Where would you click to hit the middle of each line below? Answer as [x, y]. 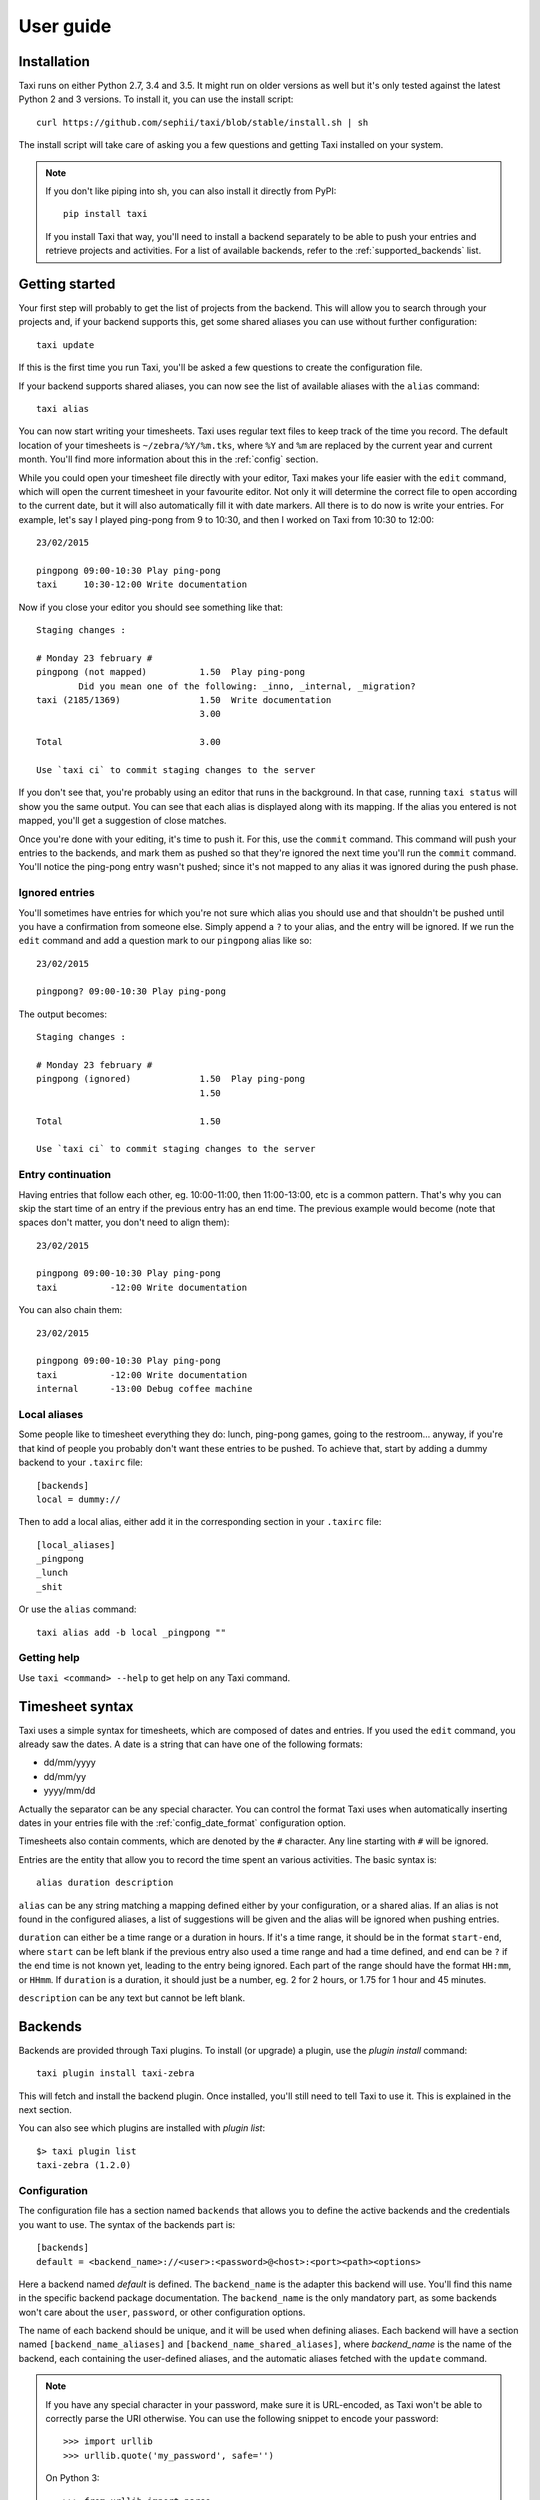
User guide [65, 26]
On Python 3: [72, 2478]
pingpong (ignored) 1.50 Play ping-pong [170, 1079]
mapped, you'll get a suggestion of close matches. [122, 821]
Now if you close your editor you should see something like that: [151, 607]
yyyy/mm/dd [69, 1791]
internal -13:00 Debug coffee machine [144, 1389]
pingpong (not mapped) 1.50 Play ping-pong [170, 672]
